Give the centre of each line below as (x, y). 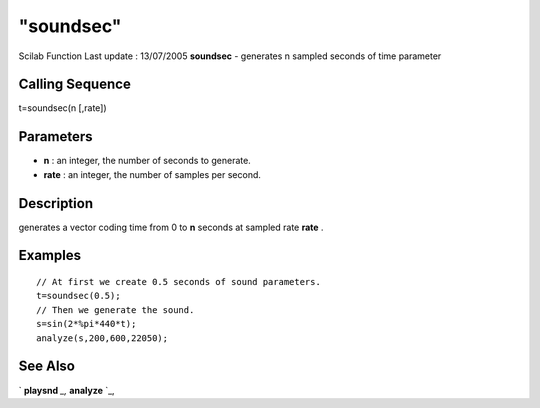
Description (56, 203)
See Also (46, 366)
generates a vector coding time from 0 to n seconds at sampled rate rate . (171, 227)
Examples (50, 255)
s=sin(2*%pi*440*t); (86, 324)
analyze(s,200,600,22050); (102, 338)
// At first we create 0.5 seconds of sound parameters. (179, 282)
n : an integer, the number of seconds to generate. (147, 161)
